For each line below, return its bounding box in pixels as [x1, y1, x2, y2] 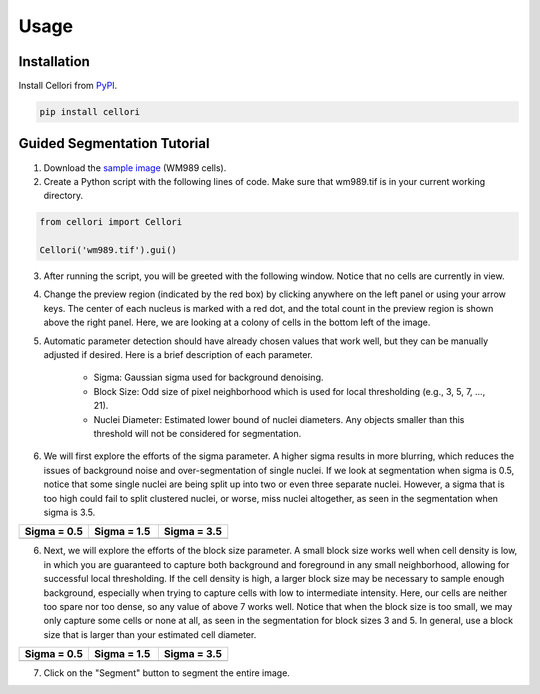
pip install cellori [39, 106, 140, 118]
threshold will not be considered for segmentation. [93, 427, 302, 439]
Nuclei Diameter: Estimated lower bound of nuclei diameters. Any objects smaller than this [93, 413, 465, 425]
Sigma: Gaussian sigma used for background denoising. [93, 371, 324, 384]
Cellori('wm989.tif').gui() [39, 245, 177, 256]
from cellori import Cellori [39, 216, 183, 228]
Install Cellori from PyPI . [18, 80, 118, 92]
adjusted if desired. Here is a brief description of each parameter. [43, 349, 314, 361]
